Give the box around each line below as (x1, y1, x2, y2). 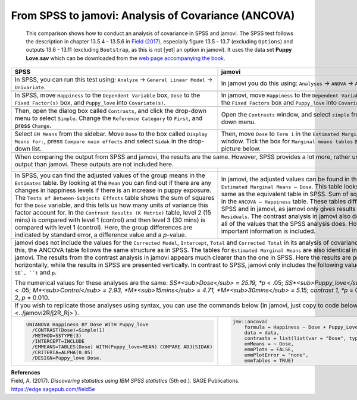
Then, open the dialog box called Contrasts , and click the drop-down (14, 107, 207, 115)
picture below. (221, 144, 261, 153)
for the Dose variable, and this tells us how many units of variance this (14, 201, 208, 209)
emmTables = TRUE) (244, 357, 295, 364)
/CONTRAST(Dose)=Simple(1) (32, 327, 105, 333)
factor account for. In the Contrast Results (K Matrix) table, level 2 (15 (14, 209, 211, 217)
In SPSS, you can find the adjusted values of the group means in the (14, 171, 205, 179)
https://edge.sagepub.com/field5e (11, 385, 95, 392)
